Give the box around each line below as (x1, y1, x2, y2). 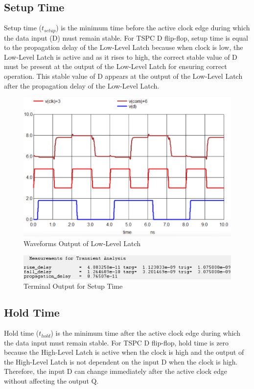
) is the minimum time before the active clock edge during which (56, 23, 250, 33)
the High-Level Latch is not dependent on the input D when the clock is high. (4, 356, 238, 366)
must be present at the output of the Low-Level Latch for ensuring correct (4, 61, 227, 71)
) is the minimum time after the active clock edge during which (50, 328, 240, 338)
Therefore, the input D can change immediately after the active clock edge (4, 366, 228, 376)
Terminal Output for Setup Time (23, 281, 123, 291)
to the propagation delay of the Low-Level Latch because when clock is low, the (4, 42, 243, 52)
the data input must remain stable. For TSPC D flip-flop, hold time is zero (4, 337, 229, 347)
